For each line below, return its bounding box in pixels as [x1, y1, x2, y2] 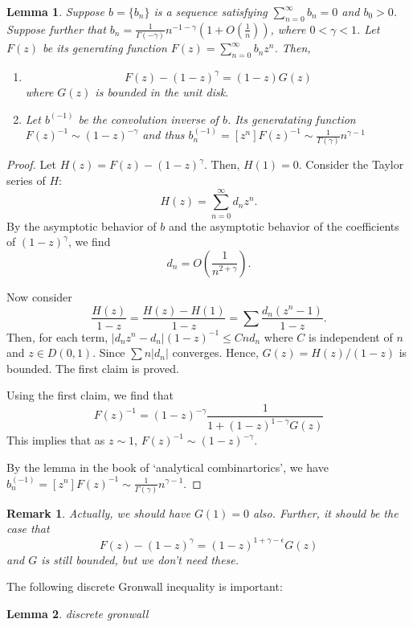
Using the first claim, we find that [6, 387, 174, 404]
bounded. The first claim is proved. [6, 359, 179, 376]
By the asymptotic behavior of [6, 217, 157, 234]
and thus [142, 126, 185, 143]
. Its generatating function [227, 110, 356, 127]
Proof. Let [6, 156, 56, 173]
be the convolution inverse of [78, 110, 219, 127]
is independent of [309, 328, 393, 345]
